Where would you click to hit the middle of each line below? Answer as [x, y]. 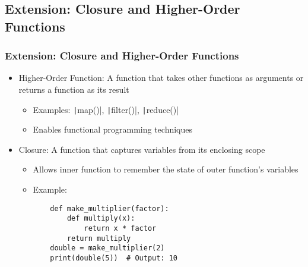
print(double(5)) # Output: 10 [114, 258]
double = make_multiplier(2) [107, 248]
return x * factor [120, 228]
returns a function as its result [74, 89]
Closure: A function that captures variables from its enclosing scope [142, 149]
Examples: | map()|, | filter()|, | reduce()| [106, 109]
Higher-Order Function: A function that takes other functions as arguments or [161, 78]
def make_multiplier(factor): [109, 208]
